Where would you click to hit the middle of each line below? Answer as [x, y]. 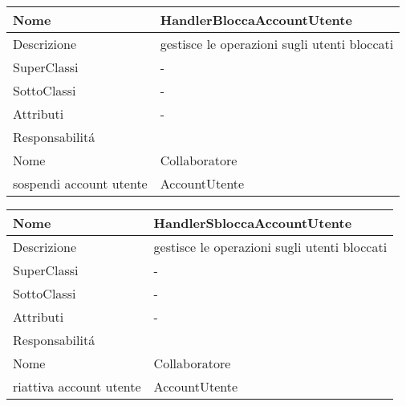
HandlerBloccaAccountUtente [256, 20]
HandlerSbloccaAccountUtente [253, 223]
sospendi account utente [80, 183]
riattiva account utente [77, 386]
